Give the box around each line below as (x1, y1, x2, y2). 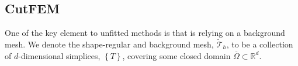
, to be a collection (226, 38, 293, 50)
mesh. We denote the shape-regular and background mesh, (5, 38, 214, 50)
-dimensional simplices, (18, 49, 101, 61)
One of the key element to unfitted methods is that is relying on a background (5, 27, 285, 39)
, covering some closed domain (122, 49, 231, 61)
